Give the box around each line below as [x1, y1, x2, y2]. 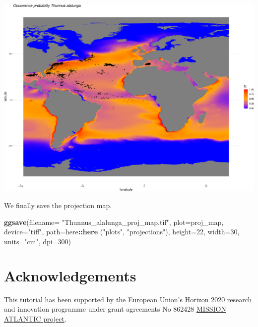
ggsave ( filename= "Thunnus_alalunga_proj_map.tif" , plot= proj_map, [4, 217, 224, 227]
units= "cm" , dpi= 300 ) [4, 236, 71, 246]
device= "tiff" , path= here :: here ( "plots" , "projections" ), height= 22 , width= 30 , [4, 226, 240, 237]
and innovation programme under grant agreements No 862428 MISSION [4, 304, 226, 314]
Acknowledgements [4, 265, 136, 285]
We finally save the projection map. [4, 200, 112, 211]
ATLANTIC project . [4, 313, 66, 324]
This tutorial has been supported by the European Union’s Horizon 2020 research [4, 294, 252, 304]
